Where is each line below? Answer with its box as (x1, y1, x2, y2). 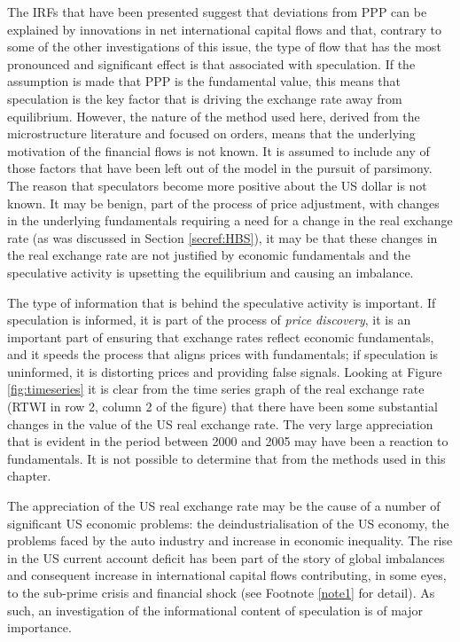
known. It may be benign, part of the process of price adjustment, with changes (7, 193, 440, 212)
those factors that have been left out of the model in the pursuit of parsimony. (7, 159, 433, 177)
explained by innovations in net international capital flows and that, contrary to (7, 20, 441, 38)
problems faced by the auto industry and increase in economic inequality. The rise (7, 531, 453, 550)
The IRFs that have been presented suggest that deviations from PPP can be (7, 3, 427, 20)
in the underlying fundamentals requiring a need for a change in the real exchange (7, 211, 453, 230)
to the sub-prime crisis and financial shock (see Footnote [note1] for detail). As (7, 583, 435, 601)
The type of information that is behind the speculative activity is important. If (7, 293, 436, 311)
